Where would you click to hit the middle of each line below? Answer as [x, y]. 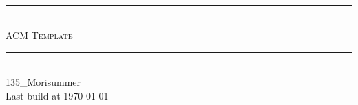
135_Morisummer [43, 82]
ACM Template [39, 35]
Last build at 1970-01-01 [57, 95]
